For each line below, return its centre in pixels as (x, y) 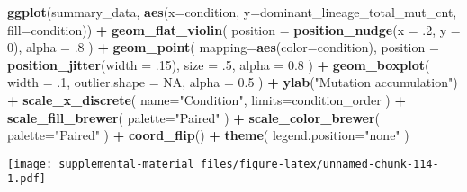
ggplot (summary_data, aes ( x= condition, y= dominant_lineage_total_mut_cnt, (232, 12)
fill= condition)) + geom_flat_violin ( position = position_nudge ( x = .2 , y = (234, 29)
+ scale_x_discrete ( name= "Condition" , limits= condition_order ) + (207, 99)
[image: (30, 164)
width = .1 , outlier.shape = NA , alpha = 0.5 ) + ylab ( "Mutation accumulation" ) (233, 82)
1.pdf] (27, 179)
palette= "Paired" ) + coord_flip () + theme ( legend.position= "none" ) (208, 135)
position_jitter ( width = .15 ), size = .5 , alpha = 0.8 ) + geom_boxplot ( (219, 64)
